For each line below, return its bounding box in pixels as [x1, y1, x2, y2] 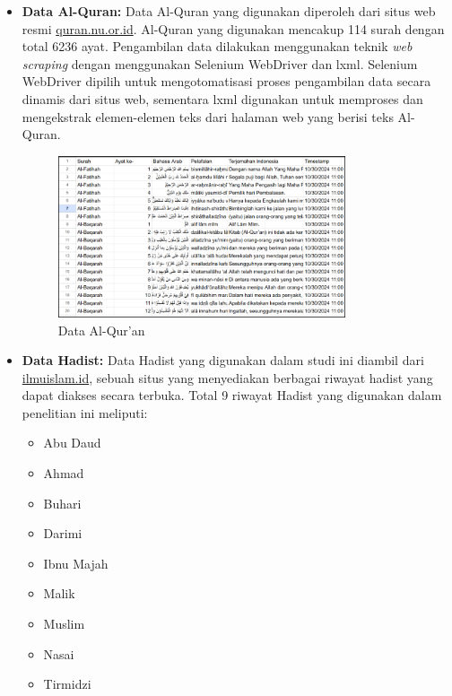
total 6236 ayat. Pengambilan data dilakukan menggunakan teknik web [22, 37, 413, 56]
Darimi [43, 524, 83, 543]
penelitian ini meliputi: [22, 403, 148, 422]
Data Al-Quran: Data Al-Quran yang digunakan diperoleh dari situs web [22, 2, 436, 20]
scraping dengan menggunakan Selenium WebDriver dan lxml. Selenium [22, 54, 418, 73]
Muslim [43, 614, 85, 633]
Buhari [43, 493, 82, 512]
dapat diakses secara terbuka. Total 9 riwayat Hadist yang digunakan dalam [22, 386, 442, 405]
